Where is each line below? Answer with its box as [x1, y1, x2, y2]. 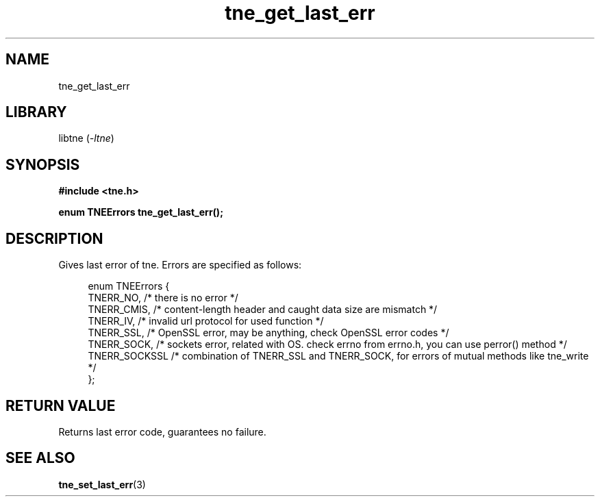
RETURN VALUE [5, 397, 116, 414]
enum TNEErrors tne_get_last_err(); [58, 206, 223, 218]
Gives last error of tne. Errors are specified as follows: [58, 259, 302, 271]
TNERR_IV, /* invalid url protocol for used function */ [88, 315, 324, 327]
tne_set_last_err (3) [58, 478, 146, 490]
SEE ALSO [5, 449, 75, 467]
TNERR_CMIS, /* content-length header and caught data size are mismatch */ [88, 303, 438, 316]
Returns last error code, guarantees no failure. [58, 425, 266, 438]
